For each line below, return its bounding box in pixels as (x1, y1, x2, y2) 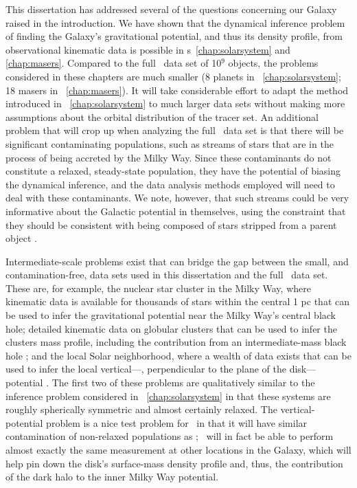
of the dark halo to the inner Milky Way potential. (5, 469, 219, 484)
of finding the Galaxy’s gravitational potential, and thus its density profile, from (5, 29, 343, 43)
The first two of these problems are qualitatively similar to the (51, 375, 315, 390)
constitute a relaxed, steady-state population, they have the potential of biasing (5, 164, 341, 178)
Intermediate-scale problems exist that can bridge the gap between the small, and (5, 254, 349, 268)
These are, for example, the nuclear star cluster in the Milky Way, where (5, 280, 311, 295)
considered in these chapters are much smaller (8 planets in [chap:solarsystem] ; (5, 69, 341, 83)
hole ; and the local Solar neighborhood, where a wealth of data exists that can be (5, 348, 352, 362)
